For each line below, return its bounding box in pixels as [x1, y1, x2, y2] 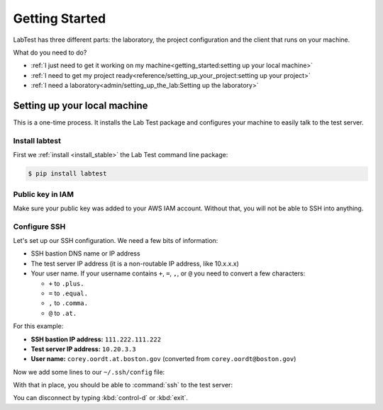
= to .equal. [48, 289, 89, 297]
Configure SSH [13, 222, 66, 232]
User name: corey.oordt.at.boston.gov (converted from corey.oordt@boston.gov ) [30, 355, 296, 363]
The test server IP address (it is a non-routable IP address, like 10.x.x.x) [30, 259, 239, 268]
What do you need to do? [13, 48, 87, 57]
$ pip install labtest [28, 170, 107, 178]
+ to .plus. [48, 279, 84, 287]
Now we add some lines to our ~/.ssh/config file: [13, 368, 165, 376]
